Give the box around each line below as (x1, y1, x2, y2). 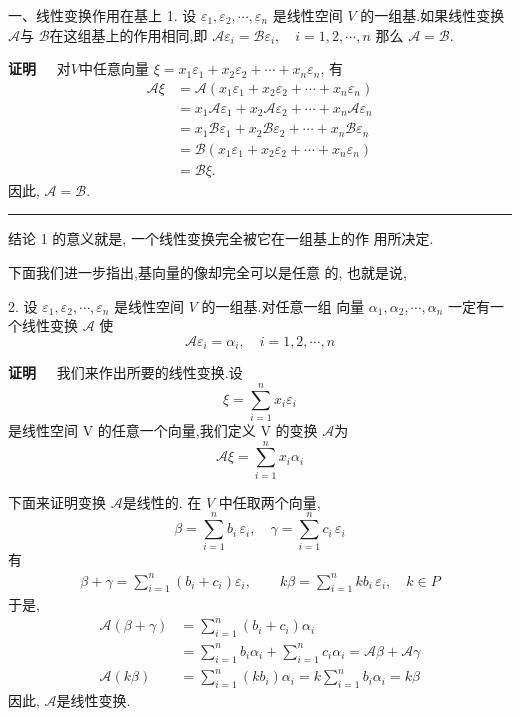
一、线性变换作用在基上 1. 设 (8, 5, 197, 25)
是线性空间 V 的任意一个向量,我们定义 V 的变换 (8, 419, 318, 440)
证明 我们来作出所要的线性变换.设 (8, 362, 243, 383)
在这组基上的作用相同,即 (49, 24, 208, 45)
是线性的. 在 (122, 491, 202, 512)
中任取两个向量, (218, 491, 321, 512)
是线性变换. (56, 689, 131, 710)
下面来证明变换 (8, 491, 106, 512)
